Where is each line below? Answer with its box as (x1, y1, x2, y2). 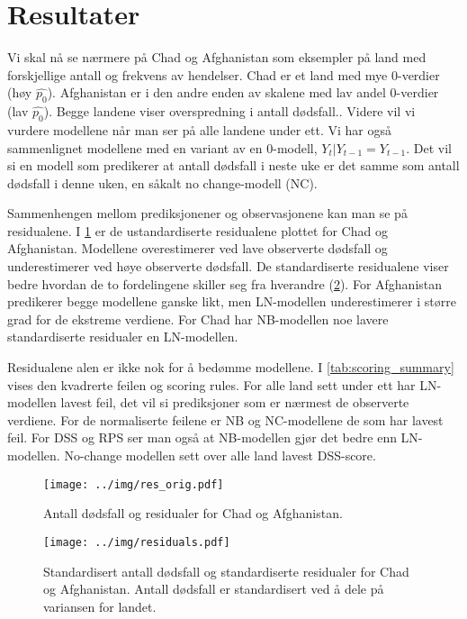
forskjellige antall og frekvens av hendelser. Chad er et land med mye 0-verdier (7, 65, 440, 84)
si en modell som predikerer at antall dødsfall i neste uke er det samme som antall (7, 156, 460, 175)
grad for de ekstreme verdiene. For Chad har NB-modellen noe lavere (7, 309, 389, 328)
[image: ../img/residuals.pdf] (43, 535, 230, 549)
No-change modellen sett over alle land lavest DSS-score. (64, 446, 376, 464)
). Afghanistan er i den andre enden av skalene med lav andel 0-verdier (47, 83, 439, 102)
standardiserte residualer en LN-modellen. (7, 327, 238, 346)
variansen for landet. (43, 596, 157, 615)
